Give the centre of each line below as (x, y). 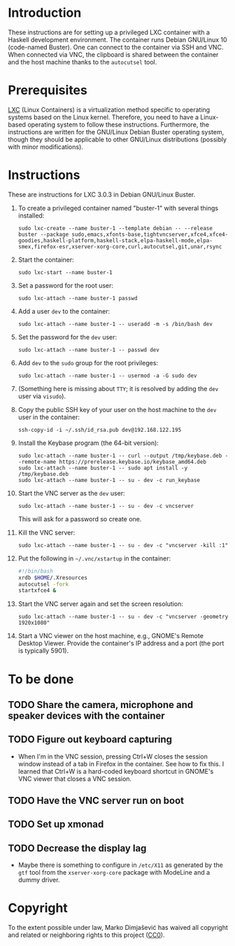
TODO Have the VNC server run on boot (96, 801)
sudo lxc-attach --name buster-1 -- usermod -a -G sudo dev (107, 376)
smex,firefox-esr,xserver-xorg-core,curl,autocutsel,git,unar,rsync (120, 246)
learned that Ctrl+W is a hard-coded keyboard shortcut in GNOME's (116, 771)
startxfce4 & (37, 591)
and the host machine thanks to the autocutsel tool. (83, 62)
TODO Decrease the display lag (77, 848)
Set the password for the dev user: (67, 337)
